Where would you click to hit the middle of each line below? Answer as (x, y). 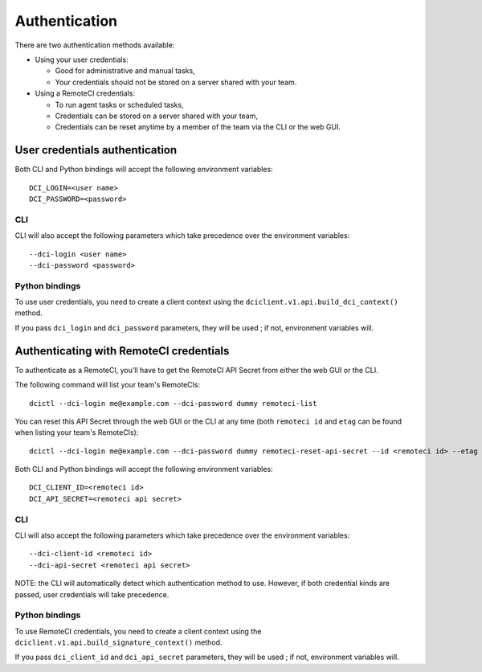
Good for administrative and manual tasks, (125, 71)
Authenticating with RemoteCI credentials (122, 351)
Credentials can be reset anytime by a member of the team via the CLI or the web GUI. (198, 127)
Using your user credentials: (82, 59)
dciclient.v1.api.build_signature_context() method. (118, 642)
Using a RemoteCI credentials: (85, 93)
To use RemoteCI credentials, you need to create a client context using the (138, 631)
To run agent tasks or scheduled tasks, (119, 104)
